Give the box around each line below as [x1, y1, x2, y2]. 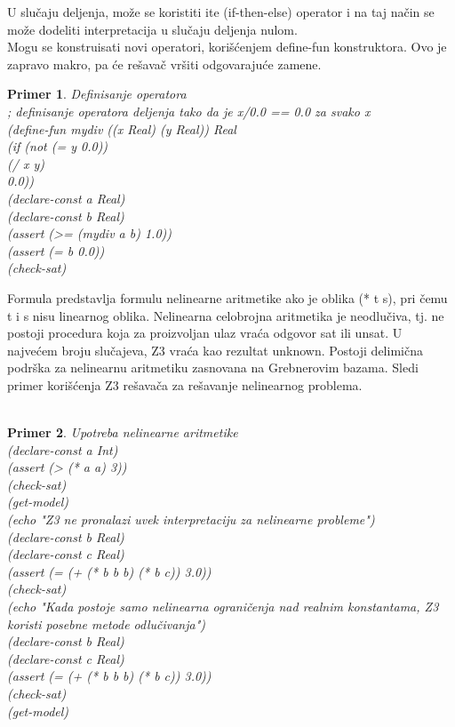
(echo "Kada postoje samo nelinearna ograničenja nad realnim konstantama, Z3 [7, 597, 439, 615]
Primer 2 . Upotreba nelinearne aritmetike [7, 423, 238, 442]
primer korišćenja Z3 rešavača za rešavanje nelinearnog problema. [7, 375, 363, 394]
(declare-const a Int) [7, 440, 118, 459]
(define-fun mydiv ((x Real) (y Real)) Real [7, 119, 236, 138]
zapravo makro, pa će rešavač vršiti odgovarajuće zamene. [7, 54, 322, 73]
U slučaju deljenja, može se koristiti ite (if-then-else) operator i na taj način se [7, 3, 435, 20]
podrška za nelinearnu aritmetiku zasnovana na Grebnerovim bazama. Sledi [7, 358, 419, 377]
